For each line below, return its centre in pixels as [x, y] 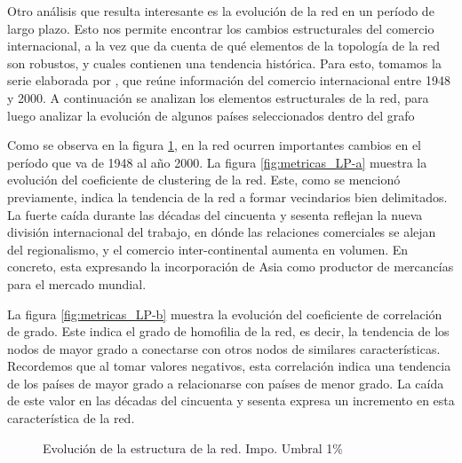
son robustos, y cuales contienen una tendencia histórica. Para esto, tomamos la [224, 63]
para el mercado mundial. [77, 283]
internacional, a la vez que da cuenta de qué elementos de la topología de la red [224, 46]
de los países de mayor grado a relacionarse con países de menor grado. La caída [226, 383]
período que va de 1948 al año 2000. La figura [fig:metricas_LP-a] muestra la [217, 162]
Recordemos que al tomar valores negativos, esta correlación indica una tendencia [229, 366]
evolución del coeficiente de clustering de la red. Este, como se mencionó [204, 180]
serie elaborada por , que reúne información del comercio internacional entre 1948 [229, 80]
